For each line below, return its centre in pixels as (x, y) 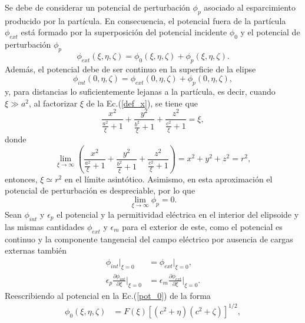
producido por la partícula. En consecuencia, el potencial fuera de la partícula (145, 20)
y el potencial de (270, 32)
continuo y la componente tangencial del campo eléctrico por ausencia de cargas (149, 239)
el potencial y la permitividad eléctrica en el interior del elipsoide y (178, 214)
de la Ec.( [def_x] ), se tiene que (142, 103)
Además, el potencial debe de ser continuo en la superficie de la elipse (130, 69)
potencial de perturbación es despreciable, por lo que (100, 190)
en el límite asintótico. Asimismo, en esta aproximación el (168, 179)
